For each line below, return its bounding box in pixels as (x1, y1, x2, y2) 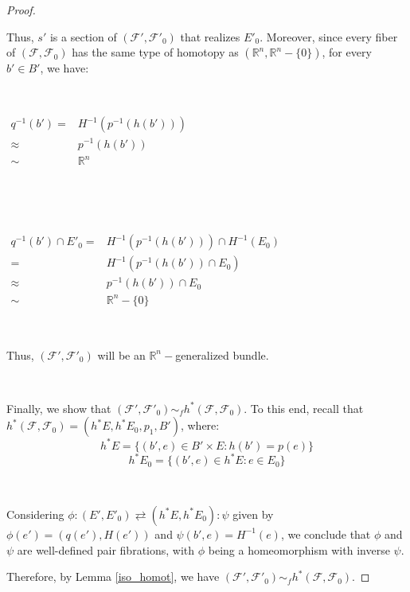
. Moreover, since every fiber (260, 28, 398, 45)
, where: (180, 417, 220, 434)
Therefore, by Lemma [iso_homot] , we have (6, 568, 220, 585)
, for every (322, 44, 372, 60)
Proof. (6, 2, 36, 18)
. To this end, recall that (244, 399, 364, 416)
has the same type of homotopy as (72, 44, 239, 60)
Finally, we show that (6, 399, 111, 416)
